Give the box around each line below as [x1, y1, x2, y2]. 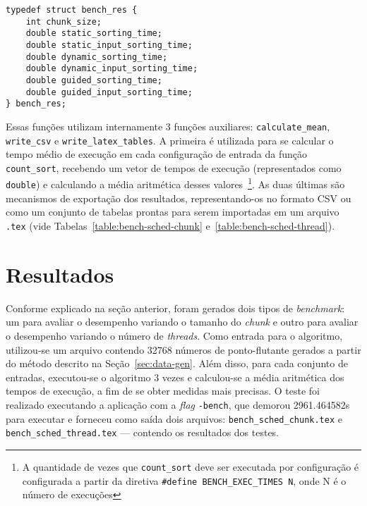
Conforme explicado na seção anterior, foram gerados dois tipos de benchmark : [6, 300, 345, 315]
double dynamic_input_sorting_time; [25, 63, 198, 74]
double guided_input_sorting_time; [25, 87, 193, 97]
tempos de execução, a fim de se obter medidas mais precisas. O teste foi [6, 383, 320, 398]
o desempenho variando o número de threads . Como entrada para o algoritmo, [6, 328, 343, 343]
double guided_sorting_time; [25, 75, 162, 85]
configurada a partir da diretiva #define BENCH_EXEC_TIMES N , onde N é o [22, 473, 347, 488]
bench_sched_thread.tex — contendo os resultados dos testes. [6, 425, 279, 440]
